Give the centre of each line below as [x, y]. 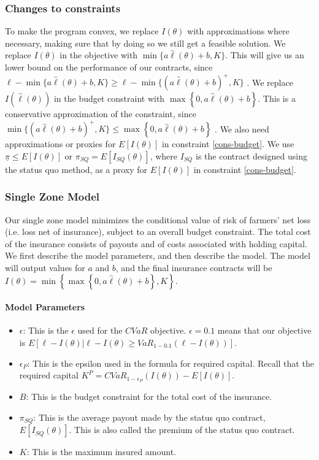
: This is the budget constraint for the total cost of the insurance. [149, 396]
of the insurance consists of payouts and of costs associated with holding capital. [156, 243]
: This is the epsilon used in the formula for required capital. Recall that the [171, 363]
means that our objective [264, 330]
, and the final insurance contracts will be [194, 267]
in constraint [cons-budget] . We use [228, 144]
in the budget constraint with [109, 98]
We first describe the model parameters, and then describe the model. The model [158, 255]
